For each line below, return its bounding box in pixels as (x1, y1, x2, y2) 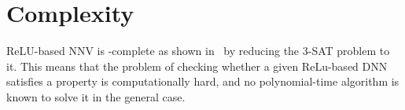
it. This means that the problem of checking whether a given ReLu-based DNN (6, 57, 388, 74)
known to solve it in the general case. (6, 88, 186, 104)
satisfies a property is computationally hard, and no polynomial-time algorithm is (6, 73, 399, 90)
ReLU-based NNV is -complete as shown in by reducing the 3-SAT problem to (6, 42, 390, 59)
